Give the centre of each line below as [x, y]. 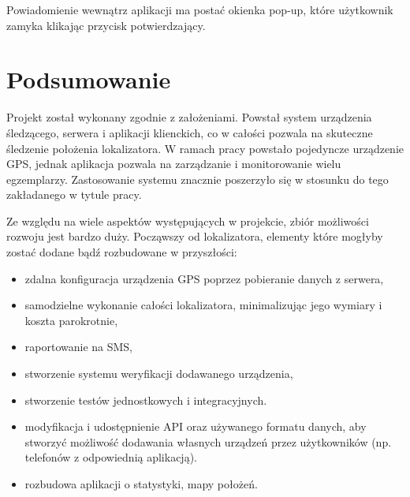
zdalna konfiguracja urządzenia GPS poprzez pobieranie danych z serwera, [204, 278]
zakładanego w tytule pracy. [74, 194]
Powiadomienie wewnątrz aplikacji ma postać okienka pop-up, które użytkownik [200, 9]
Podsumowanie [89, 79]
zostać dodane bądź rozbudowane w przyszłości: [122, 252]
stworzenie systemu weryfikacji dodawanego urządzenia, [159, 374]
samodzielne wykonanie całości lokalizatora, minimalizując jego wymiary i [203, 305]
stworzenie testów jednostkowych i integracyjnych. [146, 400]
